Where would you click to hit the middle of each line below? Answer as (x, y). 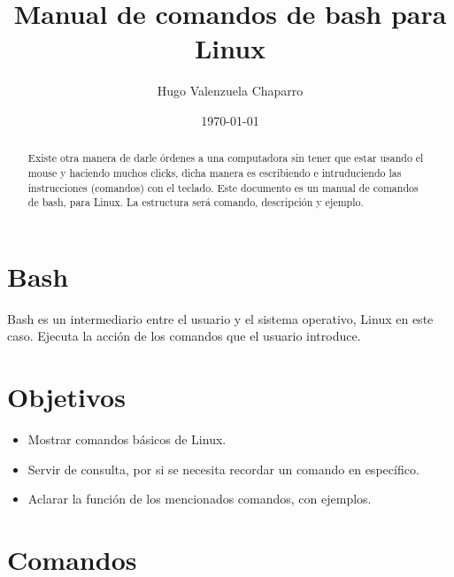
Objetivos (66, 397)
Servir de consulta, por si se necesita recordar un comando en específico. (223, 469)
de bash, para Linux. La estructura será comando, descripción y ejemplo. (196, 202)
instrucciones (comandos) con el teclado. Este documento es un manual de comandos (223, 187)
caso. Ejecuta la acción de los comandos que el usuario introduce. (184, 336)
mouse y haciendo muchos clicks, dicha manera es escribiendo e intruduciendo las (215, 172)
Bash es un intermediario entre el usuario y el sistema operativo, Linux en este (220, 318)
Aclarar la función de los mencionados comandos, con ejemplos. (200, 499)
